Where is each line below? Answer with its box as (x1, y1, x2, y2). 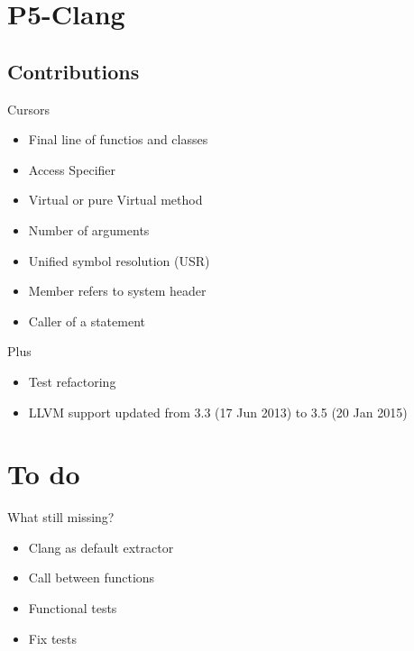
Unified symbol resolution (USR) (28, 251, 210, 270)
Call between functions (28, 568, 155, 587)
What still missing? (7, 508, 115, 527)
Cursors (7, 99, 50, 118)
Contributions (7, 57, 140, 85)
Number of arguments (28, 220, 150, 239)
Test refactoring (28, 371, 116, 390)
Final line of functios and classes (28, 130, 208, 149)
